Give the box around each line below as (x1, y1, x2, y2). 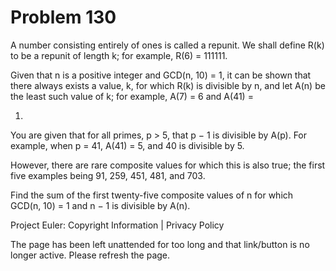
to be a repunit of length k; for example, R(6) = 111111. (10, 49, 228, 61)
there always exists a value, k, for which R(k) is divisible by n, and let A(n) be (10, 79, 326, 91)
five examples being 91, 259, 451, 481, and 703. (10, 169, 206, 181)
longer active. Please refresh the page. (10, 249, 171, 261)
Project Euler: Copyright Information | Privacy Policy (10, 219, 225, 231)
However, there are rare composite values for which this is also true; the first (10, 159, 326, 171)
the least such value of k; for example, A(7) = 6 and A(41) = (10, 90, 254, 102)
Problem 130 (10, 6, 117, 29)
